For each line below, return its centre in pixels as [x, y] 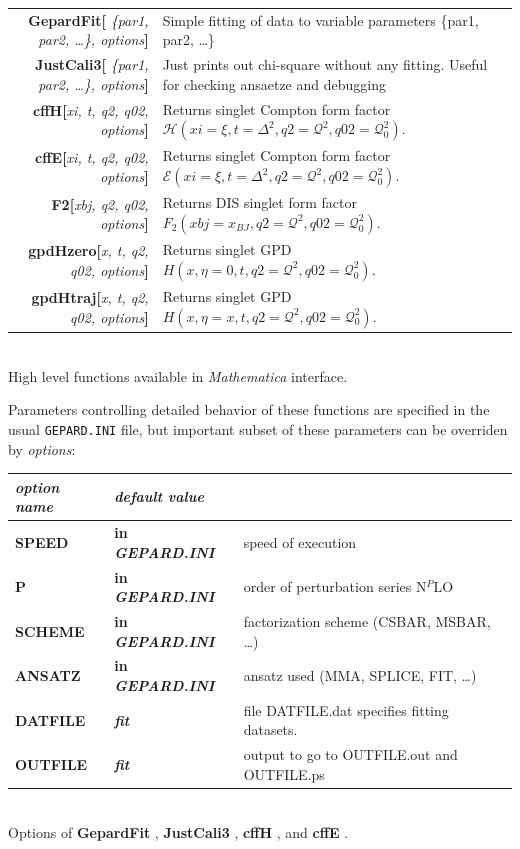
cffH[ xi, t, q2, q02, [90, 109]
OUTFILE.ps [284, 773]
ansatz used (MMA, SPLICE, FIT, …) [360, 675]
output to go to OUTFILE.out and [350, 754]
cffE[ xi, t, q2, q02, [92, 156]
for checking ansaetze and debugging [274, 83]
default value [159, 496]
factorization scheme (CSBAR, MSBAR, [367, 620]
